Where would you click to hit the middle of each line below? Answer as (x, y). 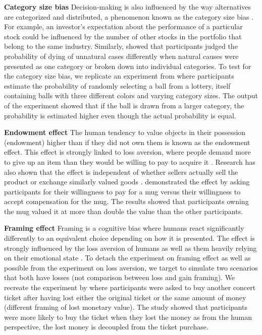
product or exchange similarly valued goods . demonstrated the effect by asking (127, 182)
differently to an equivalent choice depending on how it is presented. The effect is (129, 238)
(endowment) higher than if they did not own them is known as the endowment (127, 142)
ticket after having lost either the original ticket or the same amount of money (125, 297)
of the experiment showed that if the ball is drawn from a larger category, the (124, 105)
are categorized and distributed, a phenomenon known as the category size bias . (129, 16)
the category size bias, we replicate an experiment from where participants (119, 76)
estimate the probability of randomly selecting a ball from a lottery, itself (117, 85)
